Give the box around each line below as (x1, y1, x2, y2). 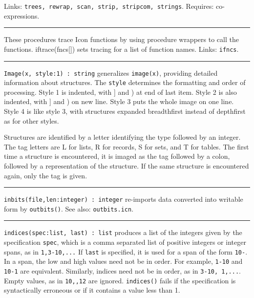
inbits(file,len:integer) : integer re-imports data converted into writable (4, 194, 243, 204)
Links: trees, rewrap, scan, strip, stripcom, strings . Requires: (4, 1, 214, 11)
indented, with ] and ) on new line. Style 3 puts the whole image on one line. (4, 96, 234, 106)
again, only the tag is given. (4, 170, 87, 180)
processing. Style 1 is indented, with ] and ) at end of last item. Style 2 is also (4, 86, 237, 97)
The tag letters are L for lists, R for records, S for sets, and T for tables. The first (4, 141, 249, 151)
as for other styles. (4, 115, 59, 126)
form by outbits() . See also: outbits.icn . (4, 203, 134, 213)
